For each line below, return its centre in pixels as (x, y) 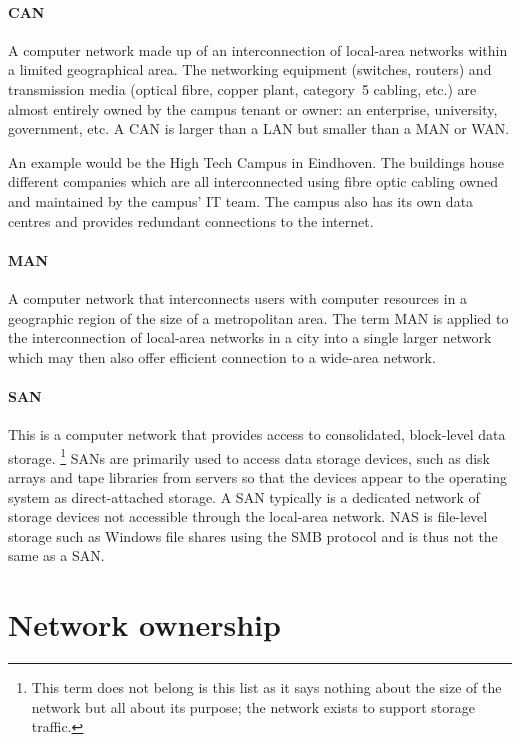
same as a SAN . (56, 555)
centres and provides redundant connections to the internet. (191, 220)
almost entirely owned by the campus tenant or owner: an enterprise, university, (253, 108)
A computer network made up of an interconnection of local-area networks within (258, 49)
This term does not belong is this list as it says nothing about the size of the (266, 687)
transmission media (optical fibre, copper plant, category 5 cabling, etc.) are (242, 88)
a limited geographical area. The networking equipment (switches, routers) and (250, 69)
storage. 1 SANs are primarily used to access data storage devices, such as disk (249, 456)
